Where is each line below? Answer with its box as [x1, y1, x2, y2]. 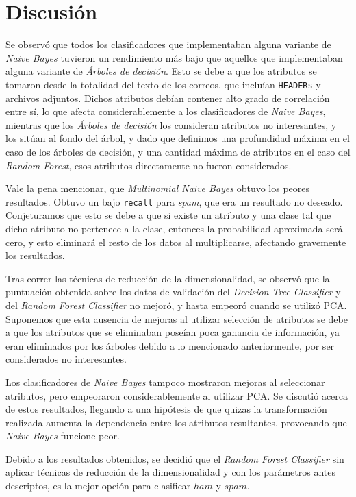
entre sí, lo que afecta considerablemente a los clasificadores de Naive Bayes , [5, 104, 326, 119]
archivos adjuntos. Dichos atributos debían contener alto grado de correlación [5, 90, 330, 105]
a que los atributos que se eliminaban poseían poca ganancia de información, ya [5, 325, 340, 339]
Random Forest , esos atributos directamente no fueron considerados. [5, 158, 292, 172]
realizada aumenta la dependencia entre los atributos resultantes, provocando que [5, 415, 347, 429]
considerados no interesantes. [5, 352, 127, 366]
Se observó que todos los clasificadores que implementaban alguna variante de [5, 37, 331, 51]
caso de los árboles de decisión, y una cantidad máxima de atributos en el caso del [5, 144, 351, 158]
